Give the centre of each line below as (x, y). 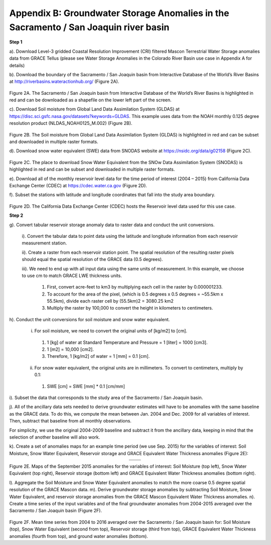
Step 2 (16, 215)
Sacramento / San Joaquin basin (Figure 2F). (56, 511)
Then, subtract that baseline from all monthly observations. (70, 421)
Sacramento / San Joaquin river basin (89, 27)
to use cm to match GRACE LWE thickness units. (72, 276)
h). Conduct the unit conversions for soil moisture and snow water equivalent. (90, 319)
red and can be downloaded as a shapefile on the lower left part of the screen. (90, 100)
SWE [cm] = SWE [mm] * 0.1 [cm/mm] (86, 386)
